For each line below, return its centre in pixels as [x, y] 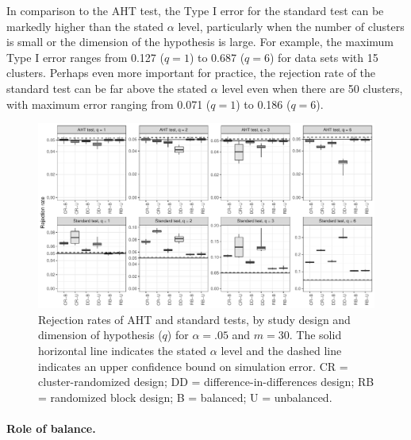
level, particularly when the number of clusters [291, 26]
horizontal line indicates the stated [123, 351]
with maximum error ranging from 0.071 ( [109, 104]
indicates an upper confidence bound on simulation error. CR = [193, 366]
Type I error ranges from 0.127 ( [85, 57]
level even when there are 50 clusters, [312, 88]
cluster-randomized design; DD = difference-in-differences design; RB [206, 382]
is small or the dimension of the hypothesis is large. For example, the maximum [200, 42]
